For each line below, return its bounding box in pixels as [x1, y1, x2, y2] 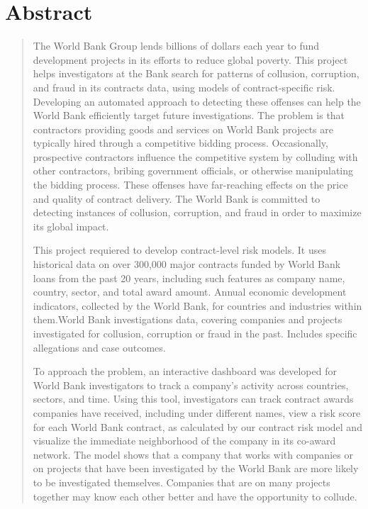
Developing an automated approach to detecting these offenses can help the [33, 94, 361, 108]
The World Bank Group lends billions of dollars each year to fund [33, 38, 320, 53]
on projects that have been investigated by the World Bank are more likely [33, 461, 359, 476]
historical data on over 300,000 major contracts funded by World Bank [33, 257, 341, 272]
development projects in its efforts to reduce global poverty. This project [33, 52, 348, 67]
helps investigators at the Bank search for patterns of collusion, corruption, [33, 66, 359, 81]
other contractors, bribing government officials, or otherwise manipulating [33, 163, 354, 178]
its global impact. [33, 218, 109, 233]
